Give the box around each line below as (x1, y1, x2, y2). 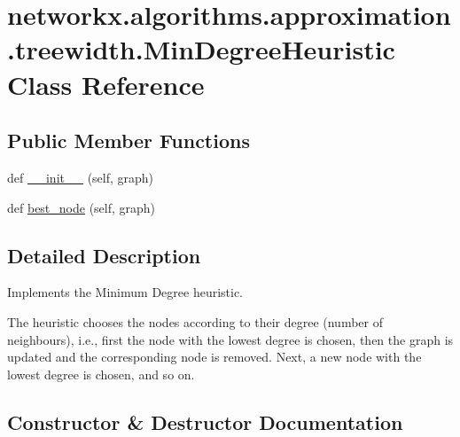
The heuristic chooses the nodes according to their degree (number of (7, 312, 383, 331)
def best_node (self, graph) (7, 198, 156, 216)
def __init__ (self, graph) (7, 168, 154, 186)
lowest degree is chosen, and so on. (7, 364, 195, 383)
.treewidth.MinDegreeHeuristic (7, 31, 395, 67)
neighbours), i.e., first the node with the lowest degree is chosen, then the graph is (7, 330, 454, 348)
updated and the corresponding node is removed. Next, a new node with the (7, 347, 422, 366)
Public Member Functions (7, 127, 250, 154)
